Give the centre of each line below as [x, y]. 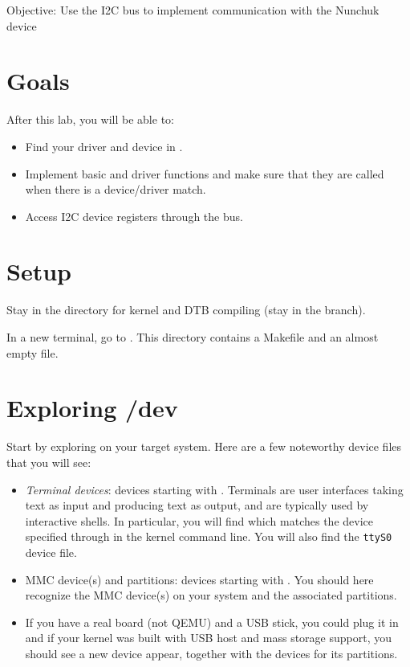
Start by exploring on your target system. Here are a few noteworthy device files [204, 446]
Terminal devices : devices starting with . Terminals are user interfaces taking [214, 489]
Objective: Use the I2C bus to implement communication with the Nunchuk [193, 10]
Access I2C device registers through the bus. [134, 216]
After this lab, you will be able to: [90, 119]
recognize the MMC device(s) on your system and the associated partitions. [211, 595]
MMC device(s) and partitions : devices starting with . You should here [199, 579]
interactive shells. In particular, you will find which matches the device [199, 520]
